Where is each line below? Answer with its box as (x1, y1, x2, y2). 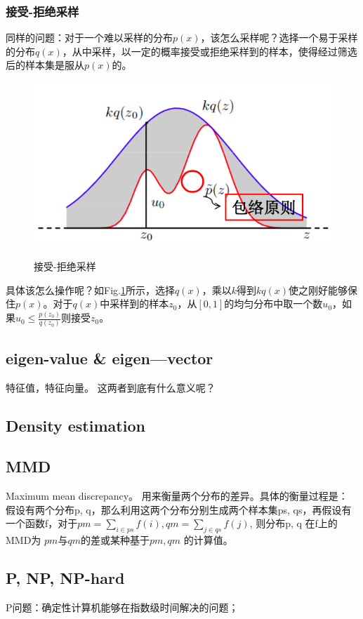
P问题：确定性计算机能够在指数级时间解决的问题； (6, 599, 239, 614)
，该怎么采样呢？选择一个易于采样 (200, 30, 358, 45)
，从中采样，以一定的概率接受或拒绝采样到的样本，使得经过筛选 (62, 44, 357, 58)
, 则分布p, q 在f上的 (249, 516, 338, 531)
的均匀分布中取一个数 (224, 296, 323, 311)
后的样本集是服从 (6, 58, 84, 72)
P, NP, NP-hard (6, 567, 125, 589)
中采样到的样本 (100, 296, 169, 311)
